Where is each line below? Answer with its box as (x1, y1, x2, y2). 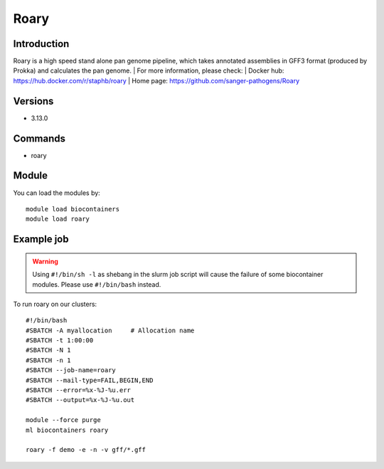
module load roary (26, 215, 90, 223)
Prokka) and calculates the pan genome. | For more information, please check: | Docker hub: (13, 66, 284, 75)
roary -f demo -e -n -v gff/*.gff (26, 446, 146, 454)
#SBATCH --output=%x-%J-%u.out (26, 396, 135, 404)
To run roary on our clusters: (13, 300, 97, 308)
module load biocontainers (26, 205, 120, 213)
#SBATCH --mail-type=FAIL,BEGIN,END (26, 376, 154, 384)
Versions (13, 95, 54, 107)
